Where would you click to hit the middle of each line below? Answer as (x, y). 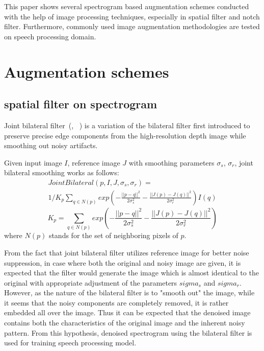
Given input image (33, 162)
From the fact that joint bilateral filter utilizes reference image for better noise (127, 252)
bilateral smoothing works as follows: (62, 172)
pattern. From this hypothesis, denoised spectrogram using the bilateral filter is (128, 332)
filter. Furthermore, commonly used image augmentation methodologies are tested (132, 26)
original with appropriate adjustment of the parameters (91, 282)
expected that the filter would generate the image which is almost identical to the (131, 273)
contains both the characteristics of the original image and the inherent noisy (125, 323)
